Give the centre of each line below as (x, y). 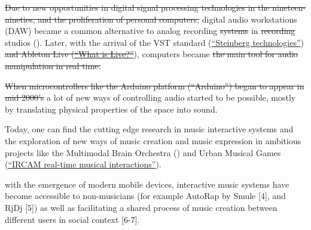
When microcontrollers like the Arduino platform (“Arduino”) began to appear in (155, 86)
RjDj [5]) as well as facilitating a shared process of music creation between (141, 207)
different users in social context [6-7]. (72, 219)
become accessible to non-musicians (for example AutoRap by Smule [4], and (145, 196)
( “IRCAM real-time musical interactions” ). (83, 164)
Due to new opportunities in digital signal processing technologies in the (137, 7)
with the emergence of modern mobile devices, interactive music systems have (147, 184)
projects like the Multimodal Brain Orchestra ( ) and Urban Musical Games (143, 152)
